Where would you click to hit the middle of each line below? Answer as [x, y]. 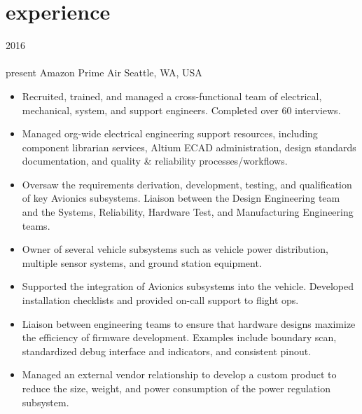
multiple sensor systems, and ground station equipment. [142, 262]
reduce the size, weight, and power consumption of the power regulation [176, 388]
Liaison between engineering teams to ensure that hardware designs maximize [189, 323]
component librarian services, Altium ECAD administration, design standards [189, 147]
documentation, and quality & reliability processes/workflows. [155, 161]
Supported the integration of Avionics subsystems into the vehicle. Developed [188, 286]
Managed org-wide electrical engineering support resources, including [170, 133]
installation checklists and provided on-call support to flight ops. [160, 300]
